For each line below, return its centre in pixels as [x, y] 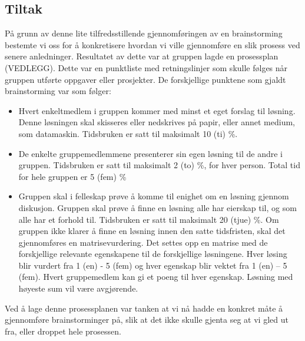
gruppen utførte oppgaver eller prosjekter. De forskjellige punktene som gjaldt [145, 79]
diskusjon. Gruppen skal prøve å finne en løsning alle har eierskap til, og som [158, 207]
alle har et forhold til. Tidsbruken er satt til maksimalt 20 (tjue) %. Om [149, 219]
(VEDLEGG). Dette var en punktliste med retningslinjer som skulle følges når [146, 67]
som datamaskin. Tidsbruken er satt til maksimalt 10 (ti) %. [128, 133]
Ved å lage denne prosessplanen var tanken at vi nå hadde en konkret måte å [144, 308]
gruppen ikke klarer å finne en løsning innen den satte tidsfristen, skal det [152, 231]
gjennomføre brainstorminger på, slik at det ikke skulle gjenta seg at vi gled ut [147, 320]
